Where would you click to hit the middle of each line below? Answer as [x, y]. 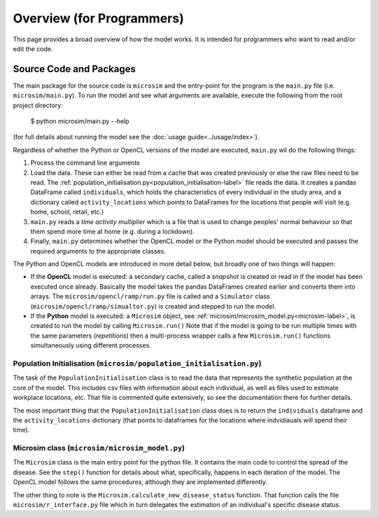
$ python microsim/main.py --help [80, 121]
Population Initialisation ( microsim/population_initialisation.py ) [137, 363]
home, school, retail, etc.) [67, 212]
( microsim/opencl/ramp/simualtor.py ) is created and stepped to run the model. [153, 306]
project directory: [38, 105]
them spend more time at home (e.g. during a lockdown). [113, 231]
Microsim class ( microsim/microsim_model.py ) [99, 448]
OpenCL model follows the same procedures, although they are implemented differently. [140, 482]
